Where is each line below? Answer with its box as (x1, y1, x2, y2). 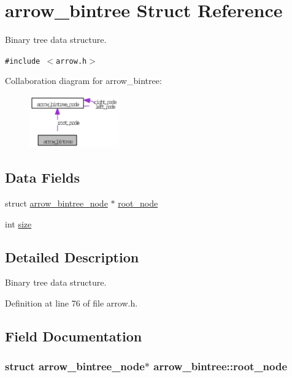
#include (5, 56, 40, 66)
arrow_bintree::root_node (153, 359, 288, 374)
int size (5, 217, 32, 230)
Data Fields (5, 168, 80, 187)
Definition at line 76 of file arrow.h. (5, 297, 138, 310)
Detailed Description (5, 247, 139, 266)
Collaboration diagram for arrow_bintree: (5, 74, 162, 87)
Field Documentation (5, 327, 142, 346)
